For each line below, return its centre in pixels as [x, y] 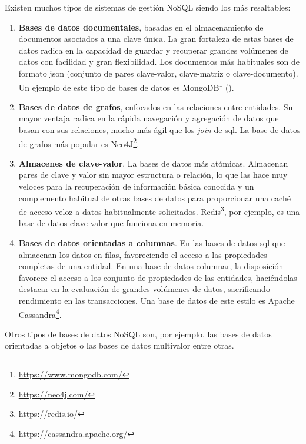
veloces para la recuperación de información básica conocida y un [136, 186]
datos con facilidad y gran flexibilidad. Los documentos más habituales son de [159, 62]
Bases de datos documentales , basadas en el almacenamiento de [141, 27]
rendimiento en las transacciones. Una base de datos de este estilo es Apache [157, 301]
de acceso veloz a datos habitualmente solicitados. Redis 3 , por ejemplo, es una [159, 211]
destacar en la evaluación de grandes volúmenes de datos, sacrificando [144, 289]
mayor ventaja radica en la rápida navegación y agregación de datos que [149, 118]
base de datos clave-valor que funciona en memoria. [111, 223]
